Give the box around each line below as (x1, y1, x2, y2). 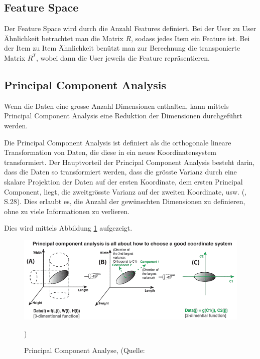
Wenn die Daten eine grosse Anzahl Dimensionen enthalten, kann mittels (4, 100, 229, 111)
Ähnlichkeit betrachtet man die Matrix (4, 33, 123, 43)
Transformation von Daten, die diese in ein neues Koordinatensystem (4, 147, 217, 157)
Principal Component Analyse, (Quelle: (24, 345, 145, 355)
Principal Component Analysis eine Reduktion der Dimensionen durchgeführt (4, 110, 242, 121)
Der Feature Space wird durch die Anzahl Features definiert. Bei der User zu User (4, 23, 256, 34)
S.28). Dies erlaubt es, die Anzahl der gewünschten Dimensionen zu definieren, (4, 196, 245, 207)
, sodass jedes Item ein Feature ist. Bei (131, 33, 250, 43)
